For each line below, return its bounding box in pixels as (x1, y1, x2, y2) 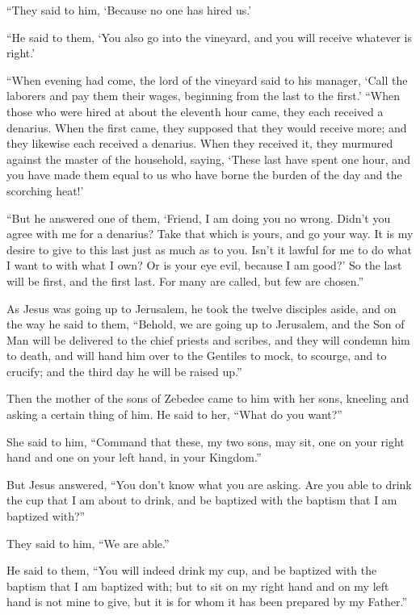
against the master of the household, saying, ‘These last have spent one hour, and (6, 150, 410, 167)
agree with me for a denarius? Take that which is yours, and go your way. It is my (6, 225, 414, 242)
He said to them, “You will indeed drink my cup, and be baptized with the (6, 562, 377, 579)
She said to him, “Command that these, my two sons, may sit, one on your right (6, 433, 405, 450)
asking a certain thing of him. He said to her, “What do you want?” (6, 406, 342, 423)
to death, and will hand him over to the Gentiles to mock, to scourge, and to (6, 347, 387, 364)
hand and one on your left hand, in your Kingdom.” (6, 449, 262, 466)
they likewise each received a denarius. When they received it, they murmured (6, 135, 393, 152)
